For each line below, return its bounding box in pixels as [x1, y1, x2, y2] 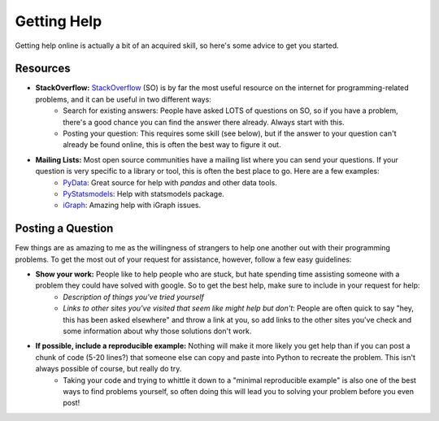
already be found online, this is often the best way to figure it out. [63, 140, 281, 150]
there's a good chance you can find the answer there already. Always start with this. [63, 117, 345, 127]
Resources [15, 62, 71, 76]
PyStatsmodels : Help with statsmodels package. [63, 189, 225, 198]
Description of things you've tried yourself [63, 292, 205, 302]
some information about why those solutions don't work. [63, 326, 252, 336]
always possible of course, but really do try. [35, 364, 182, 374]
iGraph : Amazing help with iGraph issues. [63, 200, 202, 210]
